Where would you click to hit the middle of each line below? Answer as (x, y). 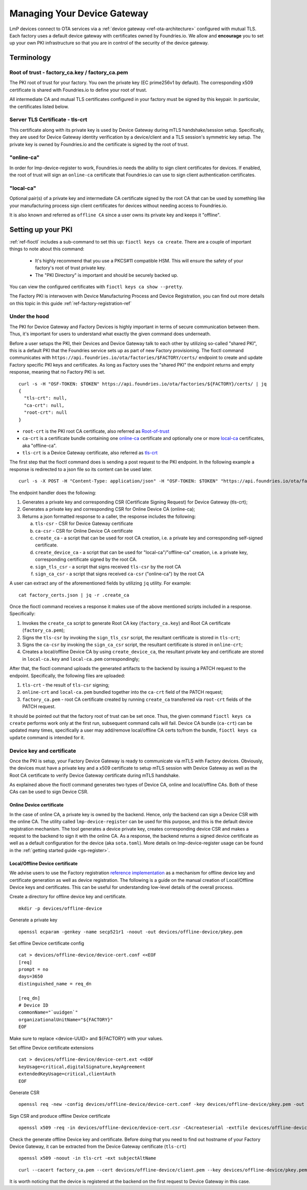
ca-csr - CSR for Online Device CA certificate (84, 531)
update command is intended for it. (47, 737)
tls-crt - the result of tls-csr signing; (66, 685)
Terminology (30, 58)
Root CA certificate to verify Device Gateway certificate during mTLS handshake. (95, 775)
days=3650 (31, 976)
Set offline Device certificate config (47, 943)
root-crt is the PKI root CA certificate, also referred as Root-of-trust (96, 431)
